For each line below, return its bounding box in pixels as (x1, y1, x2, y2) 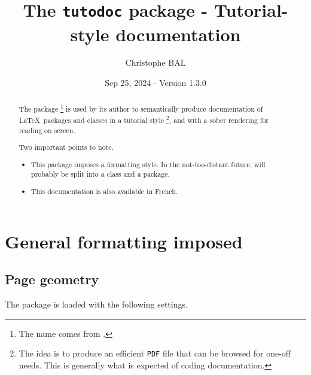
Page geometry (5, 270, 99, 288)
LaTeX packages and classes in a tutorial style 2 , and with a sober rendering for (19, 113, 269, 125)
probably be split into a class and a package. (31, 169, 170, 179)
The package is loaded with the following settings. (5, 298, 188, 311)
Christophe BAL (125, 56, 186, 69)
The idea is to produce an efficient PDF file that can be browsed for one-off (19, 347, 291, 359)
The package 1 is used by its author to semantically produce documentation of (19, 102, 263, 114)
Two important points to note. (19, 142, 114, 152)
